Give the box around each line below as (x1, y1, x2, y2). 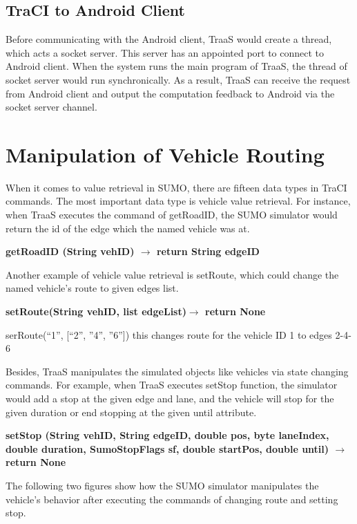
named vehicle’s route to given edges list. (6, 281, 179, 295)
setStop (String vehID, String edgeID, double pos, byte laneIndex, (6, 428, 329, 442)
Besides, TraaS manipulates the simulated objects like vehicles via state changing (6, 364, 349, 378)
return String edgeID (156, 244, 260, 259)
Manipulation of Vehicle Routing (6, 140, 325, 168)
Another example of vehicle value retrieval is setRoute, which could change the (6, 267, 339, 281)
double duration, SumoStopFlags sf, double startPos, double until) (6, 441, 329, 456)
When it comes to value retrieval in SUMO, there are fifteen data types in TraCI (6, 180, 347, 194)
